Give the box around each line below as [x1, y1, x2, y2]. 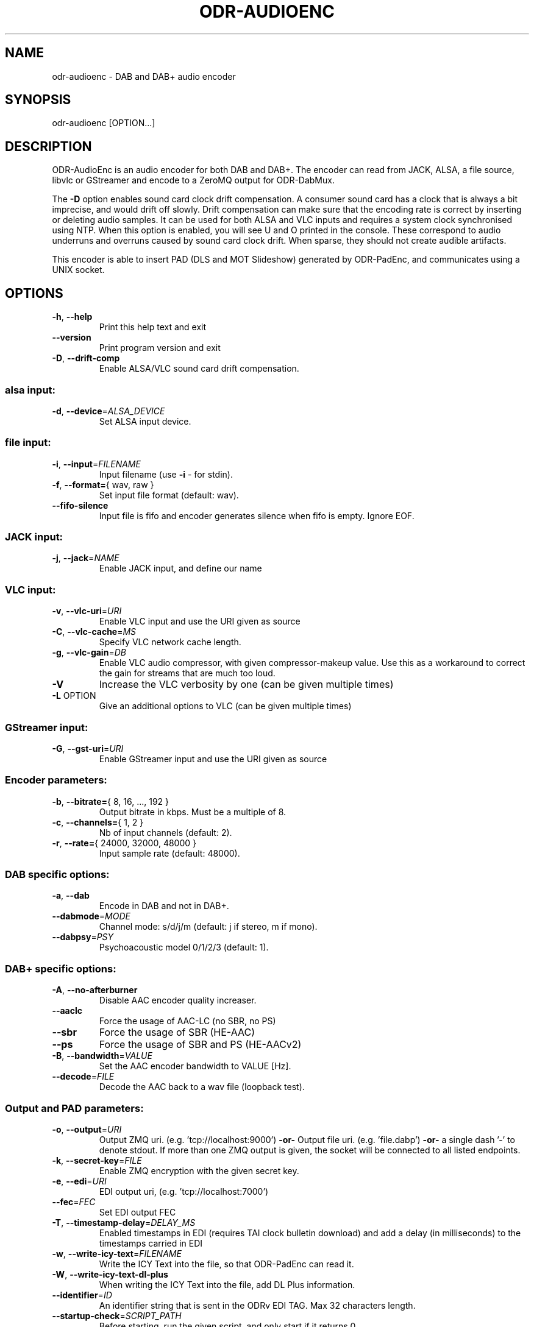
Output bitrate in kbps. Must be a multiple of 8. [99, 806, 287, 817]
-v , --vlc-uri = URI [52, 606, 122, 617]
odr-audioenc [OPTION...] [52, 118, 155, 129]
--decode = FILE [52, 1071, 115, 1082]
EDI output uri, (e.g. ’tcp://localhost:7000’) [99, 1186, 269, 1197]
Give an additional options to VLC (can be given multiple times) [99, 701, 352, 712]
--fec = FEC [52, 1196, 96, 1207]
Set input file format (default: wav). [99, 489, 239, 500]
